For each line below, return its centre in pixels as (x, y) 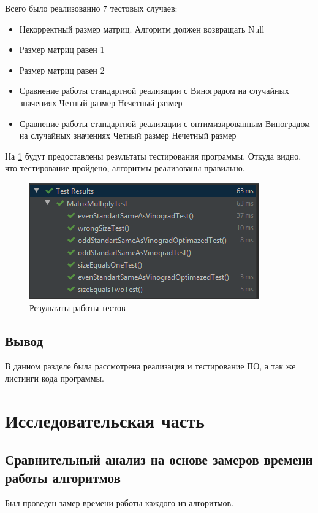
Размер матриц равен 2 (62, 70)
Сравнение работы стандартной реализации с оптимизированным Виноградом (165, 123)
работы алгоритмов (63, 477)
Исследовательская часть (105, 420)
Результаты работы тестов (78, 307)
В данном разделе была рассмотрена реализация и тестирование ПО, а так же (150, 366)
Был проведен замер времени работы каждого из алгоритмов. (119, 503)
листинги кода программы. (55, 378)
